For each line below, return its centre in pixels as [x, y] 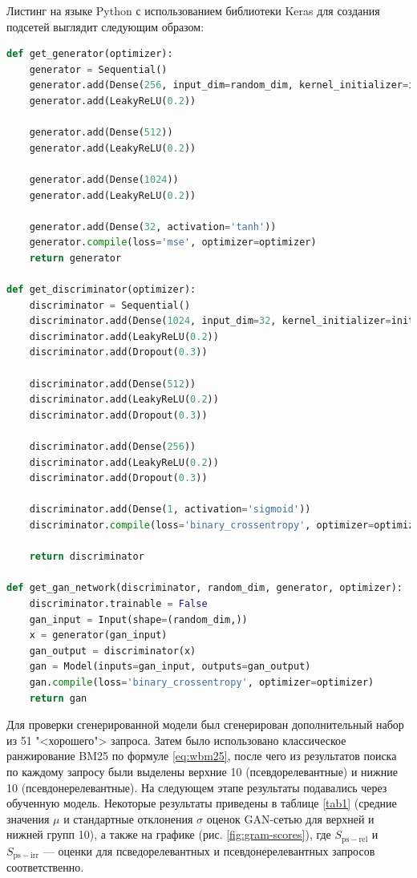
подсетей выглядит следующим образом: [105, 26]
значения [28, 818]
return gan [58, 698]
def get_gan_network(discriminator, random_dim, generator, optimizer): [204, 588]
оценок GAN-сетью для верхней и [290, 818]
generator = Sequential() [98, 69]
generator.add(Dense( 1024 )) [104, 179]
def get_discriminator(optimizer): [101, 290]
